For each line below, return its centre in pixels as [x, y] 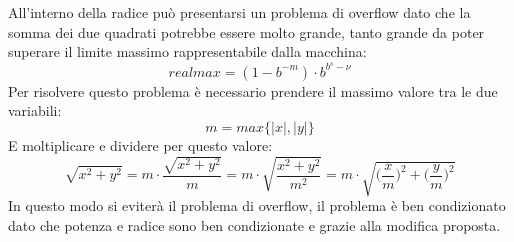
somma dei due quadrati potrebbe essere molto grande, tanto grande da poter [246, 31]
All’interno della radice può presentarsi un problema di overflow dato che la [239, 12]
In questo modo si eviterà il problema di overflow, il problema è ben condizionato [257, 205]
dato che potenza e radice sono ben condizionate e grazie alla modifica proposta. [254, 224]
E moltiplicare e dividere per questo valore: [140, 145]
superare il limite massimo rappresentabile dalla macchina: [187, 51]
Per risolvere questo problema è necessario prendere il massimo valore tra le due [253, 90]
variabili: [35, 110]
